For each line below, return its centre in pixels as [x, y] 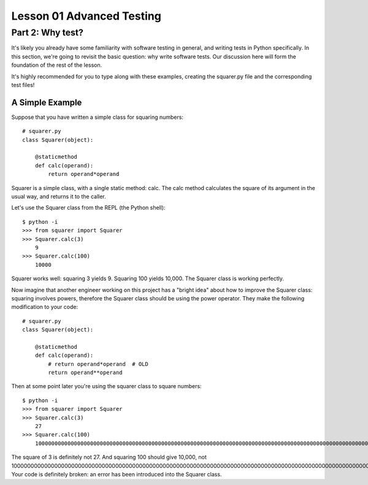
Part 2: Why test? [48, 32]
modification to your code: [45, 307]
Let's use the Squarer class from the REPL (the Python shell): [88, 208]
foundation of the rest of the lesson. [57, 65]
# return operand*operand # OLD [98, 364]
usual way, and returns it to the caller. [59, 196]
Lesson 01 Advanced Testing [86, 16]
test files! [23, 85]
